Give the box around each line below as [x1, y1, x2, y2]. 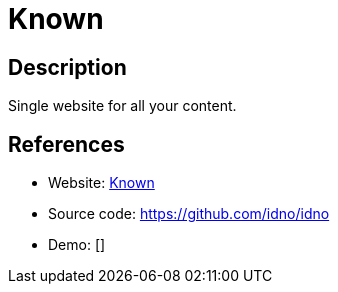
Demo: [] [48, 236, 106, 254]
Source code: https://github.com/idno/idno [48, 205, 330, 223]
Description [8, 54, 127, 80]
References [8, 131, 125, 157]
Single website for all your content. [8, 97, 237, 115]
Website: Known [48, 174, 155, 192]
